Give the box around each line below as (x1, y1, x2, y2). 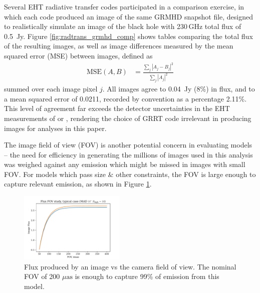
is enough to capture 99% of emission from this (75, 271, 219, 281)
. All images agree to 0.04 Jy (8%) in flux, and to (102, 83, 255, 94)
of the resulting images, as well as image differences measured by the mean (4, 40, 233, 51)
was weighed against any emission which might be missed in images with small (4, 159, 245, 169)
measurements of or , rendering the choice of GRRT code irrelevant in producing (4, 112, 251, 123)
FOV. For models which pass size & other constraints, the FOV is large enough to (4, 168, 256, 179)
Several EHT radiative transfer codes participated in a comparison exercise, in (4, 1, 244, 11)
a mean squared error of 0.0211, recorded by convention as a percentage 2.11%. (4, 93, 247, 103)
